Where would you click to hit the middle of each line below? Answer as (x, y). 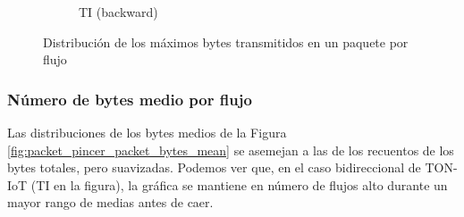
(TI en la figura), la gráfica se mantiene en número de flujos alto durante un (239, 184)
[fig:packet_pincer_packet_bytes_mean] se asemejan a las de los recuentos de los (231, 150)
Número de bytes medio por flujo (130, 99)
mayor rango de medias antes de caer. (110, 202)
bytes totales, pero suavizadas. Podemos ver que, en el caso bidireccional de (214, 167)
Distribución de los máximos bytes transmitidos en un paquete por (226, 42)
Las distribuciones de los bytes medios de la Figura (147, 132)
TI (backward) (118, 12)
